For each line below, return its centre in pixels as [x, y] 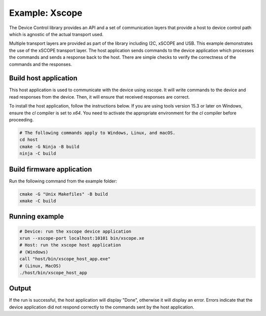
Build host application [43, 78]
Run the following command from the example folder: [63, 181]
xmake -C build [38, 201]
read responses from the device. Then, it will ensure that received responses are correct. [100, 97]
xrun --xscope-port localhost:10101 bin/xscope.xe [82, 238]
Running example [36, 217]
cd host [29, 140]
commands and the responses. [41, 64]
